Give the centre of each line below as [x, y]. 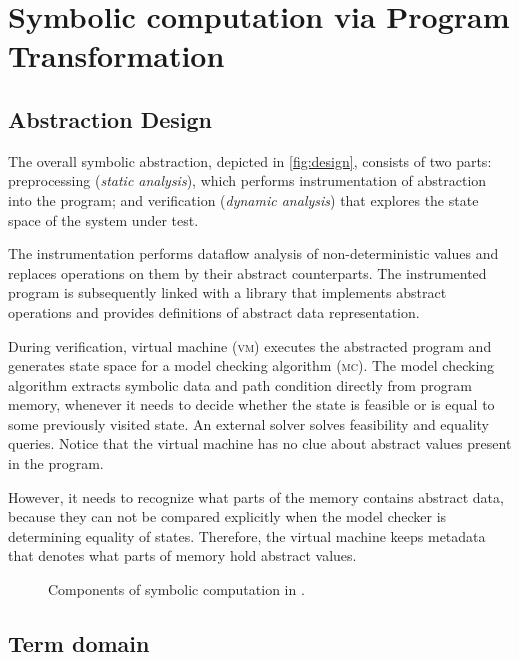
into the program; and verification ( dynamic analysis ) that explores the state [243, 199]
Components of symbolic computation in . [176, 589]
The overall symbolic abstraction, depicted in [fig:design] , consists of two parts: [250, 160]
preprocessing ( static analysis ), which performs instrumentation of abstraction [247, 180]
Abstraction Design [110, 118]
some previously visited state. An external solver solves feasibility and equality [248, 423]
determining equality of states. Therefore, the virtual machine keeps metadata [247, 535]
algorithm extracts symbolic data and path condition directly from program [240, 384]
